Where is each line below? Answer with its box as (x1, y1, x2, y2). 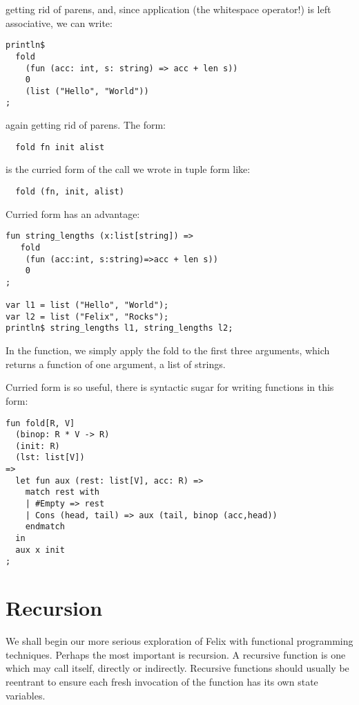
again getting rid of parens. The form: (6, 118, 166, 132)
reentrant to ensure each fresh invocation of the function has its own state (6, 674, 318, 688)
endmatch (25, 522, 65, 532)
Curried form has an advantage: (6, 206, 140, 221)
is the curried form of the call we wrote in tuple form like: (6, 162, 251, 176)
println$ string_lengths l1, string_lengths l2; (6, 323, 233, 333)
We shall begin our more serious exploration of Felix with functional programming (6, 634, 353, 648)
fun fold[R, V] (6, 418, 75, 428)
